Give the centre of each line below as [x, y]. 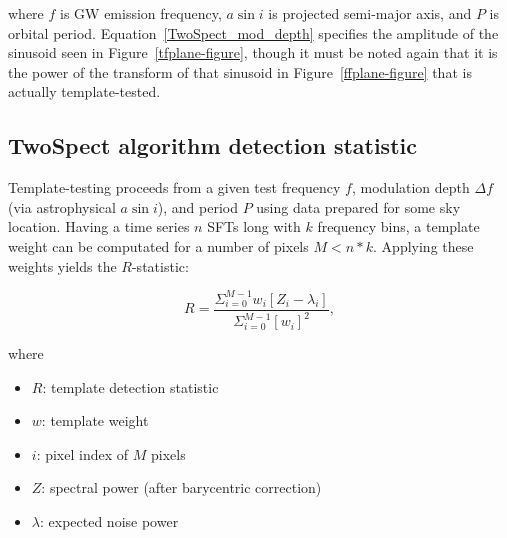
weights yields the [62, 265]
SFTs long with [254, 226]
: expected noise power [109, 521]
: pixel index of [82, 453]
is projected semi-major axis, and [370, 13]
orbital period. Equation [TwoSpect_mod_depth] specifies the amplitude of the [253, 32]
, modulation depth [410, 187]
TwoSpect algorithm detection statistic [212, 145]
